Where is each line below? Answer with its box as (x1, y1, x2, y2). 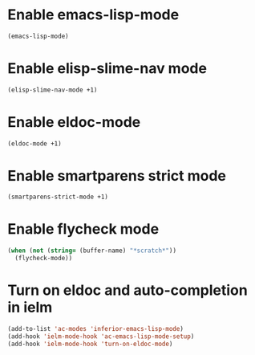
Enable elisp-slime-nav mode (7, 59, 208, 77)
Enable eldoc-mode (7, 112, 141, 131)
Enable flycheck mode (7, 220, 160, 239)
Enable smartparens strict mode (7, 166, 226, 185)
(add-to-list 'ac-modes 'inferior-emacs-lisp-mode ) (7, 324, 184, 333)
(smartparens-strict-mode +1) (7, 193, 109, 202)
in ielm (7, 299, 53, 316)
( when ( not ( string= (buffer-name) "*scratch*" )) (7, 247, 177, 255)
